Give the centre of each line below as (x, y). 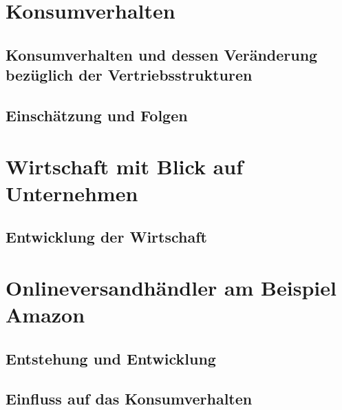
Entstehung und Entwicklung (111, 358)
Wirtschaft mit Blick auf (125, 166)
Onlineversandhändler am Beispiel (171, 287)
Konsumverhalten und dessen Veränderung (162, 54)
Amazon (45, 315)
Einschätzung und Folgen (97, 115)
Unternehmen (72, 193)
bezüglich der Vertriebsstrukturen (129, 75)
